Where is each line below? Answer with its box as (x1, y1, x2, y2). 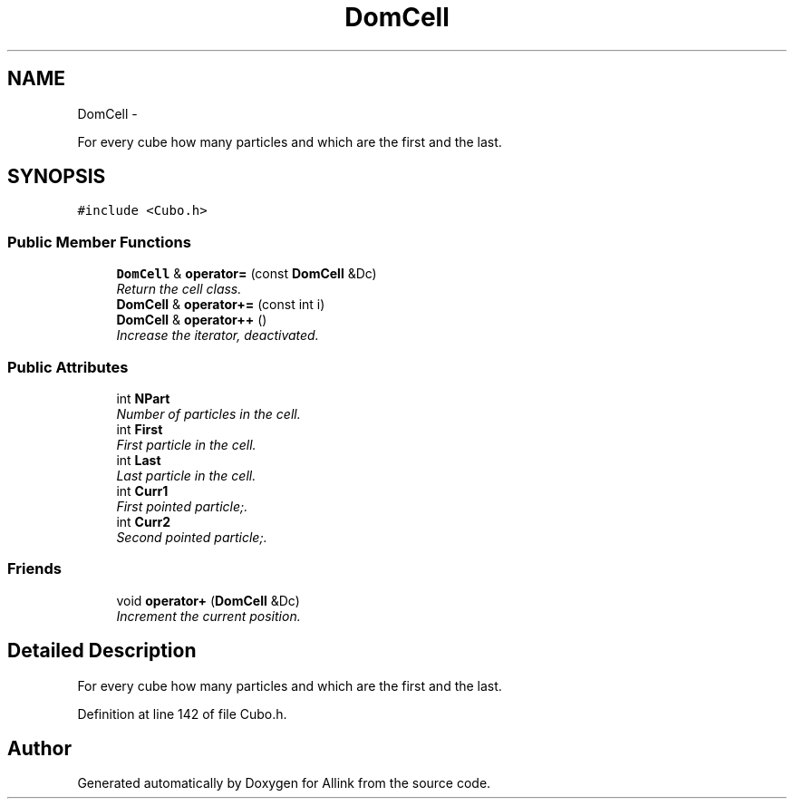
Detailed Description (7, 639, 197, 663)
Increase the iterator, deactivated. (116, 327, 319, 344)
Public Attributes (7, 357, 129, 376)
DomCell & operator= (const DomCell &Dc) (116, 266, 377, 282)
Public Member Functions (7, 232, 191, 251)
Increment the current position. (116, 607, 301, 624)
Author (7, 736, 72, 760)
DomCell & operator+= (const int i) (116, 296, 325, 313)
